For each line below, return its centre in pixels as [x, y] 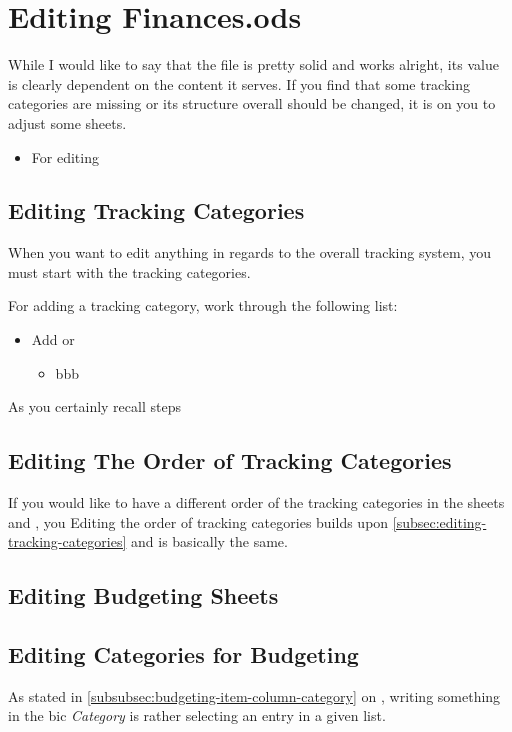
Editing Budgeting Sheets [143, 595]
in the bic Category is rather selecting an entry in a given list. [197, 715]
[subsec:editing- [439, 521]
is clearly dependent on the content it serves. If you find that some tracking [239, 83]
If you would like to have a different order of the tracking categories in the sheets [256, 502]
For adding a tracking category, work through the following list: [203, 305]
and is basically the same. [209, 541]
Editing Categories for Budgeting [183, 654]
